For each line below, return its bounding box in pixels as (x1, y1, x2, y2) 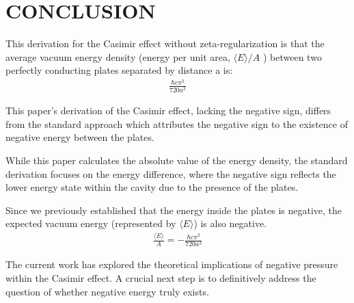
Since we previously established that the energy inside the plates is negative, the (5, 202, 342, 217)
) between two (262, 49, 322, 64)
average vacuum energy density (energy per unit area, (5, 49, 230, 64)
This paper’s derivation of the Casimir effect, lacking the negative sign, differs (5, 103, 331, 118)
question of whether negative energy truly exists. (5, 284, 209, 298)
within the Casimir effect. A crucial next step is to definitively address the (5, 270, 316, 285)
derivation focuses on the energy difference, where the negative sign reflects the (5, 166, 336, 181)
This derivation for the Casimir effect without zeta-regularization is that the (5, 36, 325, 51)
